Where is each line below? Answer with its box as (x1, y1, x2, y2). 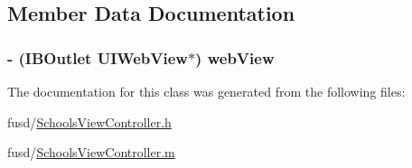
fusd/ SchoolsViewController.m (7, 143, 175, 162)
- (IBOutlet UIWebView (7, 46, 188, 69)
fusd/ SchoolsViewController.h (7, 112, 172, 131)
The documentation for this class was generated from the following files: (7, 82, 406, 100)
